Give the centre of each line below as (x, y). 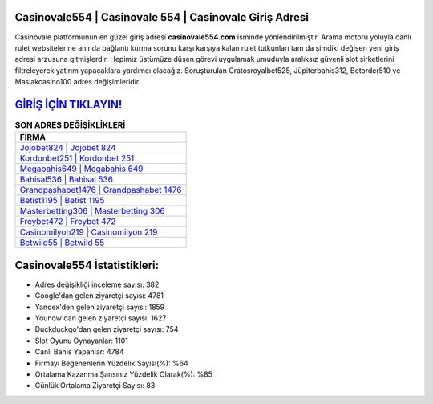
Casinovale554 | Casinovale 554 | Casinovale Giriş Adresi (162, 17)
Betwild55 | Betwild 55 (62, 243)
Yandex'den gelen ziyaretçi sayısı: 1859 (100, 307)
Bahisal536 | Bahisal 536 (67, 179)
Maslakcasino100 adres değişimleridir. (78, 82)
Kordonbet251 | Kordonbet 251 (77, 158)
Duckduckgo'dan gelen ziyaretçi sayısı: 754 (107, 329)
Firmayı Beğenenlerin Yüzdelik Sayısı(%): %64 (111, 363)
